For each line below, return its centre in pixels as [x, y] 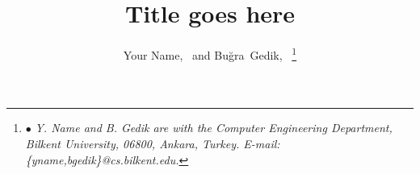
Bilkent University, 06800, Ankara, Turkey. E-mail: [153, 143]
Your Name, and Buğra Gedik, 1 [210, 54]
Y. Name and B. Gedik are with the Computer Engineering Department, [214, 128]
